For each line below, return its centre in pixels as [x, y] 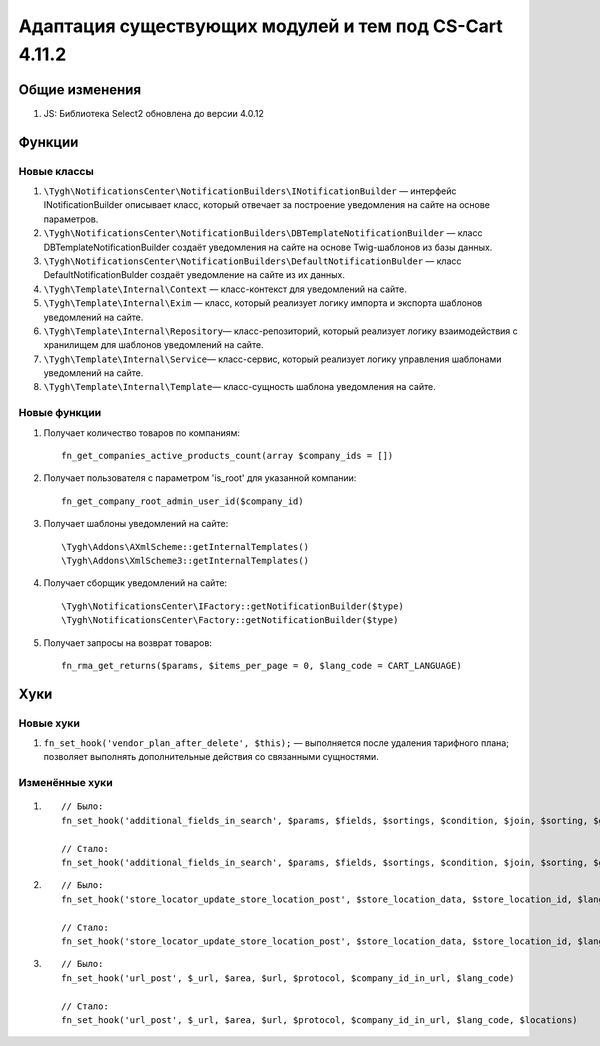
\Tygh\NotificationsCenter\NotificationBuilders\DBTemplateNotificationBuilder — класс [263, 233]
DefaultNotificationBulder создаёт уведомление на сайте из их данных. [194, 275]
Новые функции [60, 413]
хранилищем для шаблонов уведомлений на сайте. [153, 345]
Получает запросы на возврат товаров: [127, 642]
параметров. [71, 219]
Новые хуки [49, 723]
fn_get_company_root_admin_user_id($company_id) [182, 501]
